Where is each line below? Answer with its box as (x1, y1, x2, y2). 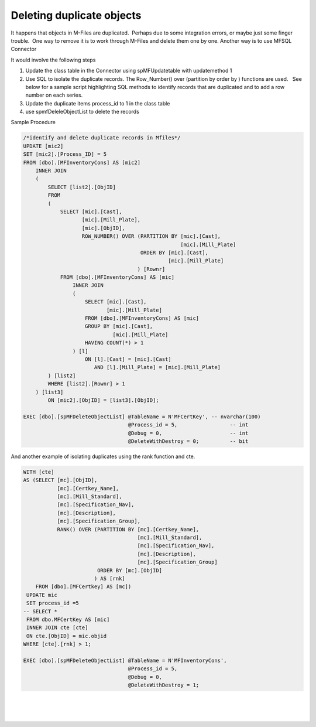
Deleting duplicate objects (11, 9, 142, 22)
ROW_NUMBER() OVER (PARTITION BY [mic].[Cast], (81, 233, 221, 240)
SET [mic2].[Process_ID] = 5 (23, 151, 107, 158)
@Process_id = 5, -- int (128, 422, 249, 428)
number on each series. (25, 91, 83, 99)
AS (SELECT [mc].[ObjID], (23, 477, 98, 483)
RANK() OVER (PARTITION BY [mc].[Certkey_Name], (57, 526, 200, 533)
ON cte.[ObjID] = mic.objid (26, 633, 107, 639)
